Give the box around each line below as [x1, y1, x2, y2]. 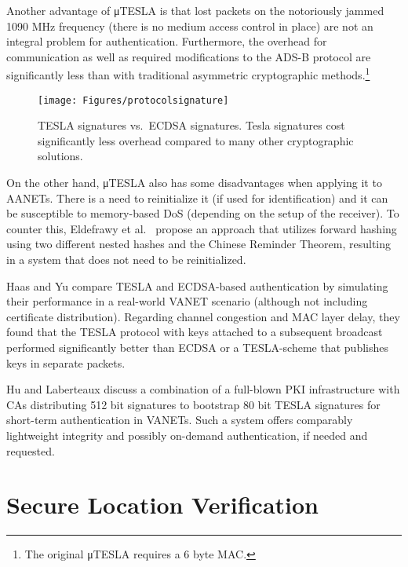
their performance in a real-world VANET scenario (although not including [6, 293, 368, 309]
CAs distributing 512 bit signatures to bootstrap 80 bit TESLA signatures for [6, 396, 381, 412]
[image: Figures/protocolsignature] [38, 94, 229, 106]
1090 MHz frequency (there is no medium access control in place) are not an [6, 17, 373, 34]
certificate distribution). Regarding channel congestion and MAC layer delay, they [6, 308, 400, 324]
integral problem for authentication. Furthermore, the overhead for [6, 33, 327, 49]
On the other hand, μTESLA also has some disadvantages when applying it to [6, 174, 382, 191]
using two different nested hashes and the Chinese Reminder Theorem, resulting [6, 236, 392, 252]
